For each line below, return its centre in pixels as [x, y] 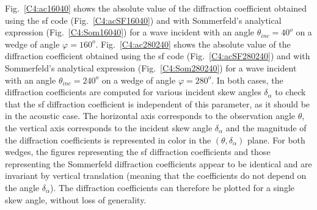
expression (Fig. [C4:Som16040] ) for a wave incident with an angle [129, 32]
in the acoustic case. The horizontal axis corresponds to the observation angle [150, 116]
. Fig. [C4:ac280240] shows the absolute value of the [193, 44]
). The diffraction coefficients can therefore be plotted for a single [172, 187]
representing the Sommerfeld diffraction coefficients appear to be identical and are [158, 163]
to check [290, 92]
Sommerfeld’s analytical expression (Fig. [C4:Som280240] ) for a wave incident [151, 67]
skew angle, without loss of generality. [76, 199]
